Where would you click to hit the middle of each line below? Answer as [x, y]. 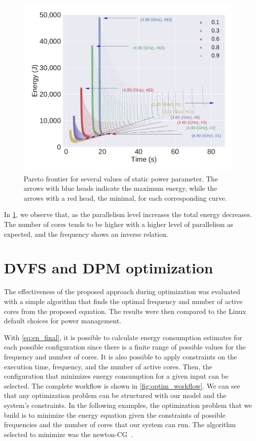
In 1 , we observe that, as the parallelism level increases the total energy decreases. [128, 214]
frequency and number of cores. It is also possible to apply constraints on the [121, 356]
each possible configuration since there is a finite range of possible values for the [125, 347]
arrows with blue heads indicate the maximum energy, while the [120, 188]
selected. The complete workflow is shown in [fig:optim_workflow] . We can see [122, 385]
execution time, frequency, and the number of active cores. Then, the [108, 366]
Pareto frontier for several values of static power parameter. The [121, 178]
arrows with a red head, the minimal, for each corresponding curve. [125, 198]
